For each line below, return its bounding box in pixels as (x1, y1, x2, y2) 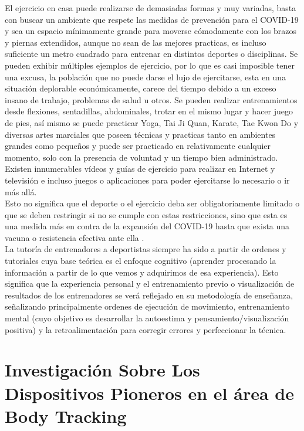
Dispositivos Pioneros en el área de (5, 381, 294, 405)
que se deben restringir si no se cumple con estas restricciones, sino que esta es (5, 208, 288, 220)
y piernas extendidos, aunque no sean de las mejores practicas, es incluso (5, 36, 266, 48)
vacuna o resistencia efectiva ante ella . (5, 231, 144, 243)
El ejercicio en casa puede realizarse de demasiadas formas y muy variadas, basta (5, 2, 296, 13)
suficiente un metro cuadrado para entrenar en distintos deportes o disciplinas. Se (5, 47, 298, 60)
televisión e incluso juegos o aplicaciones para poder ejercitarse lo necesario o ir (5, 174, 290, 186)
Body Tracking (5, 403, 127, 427)
